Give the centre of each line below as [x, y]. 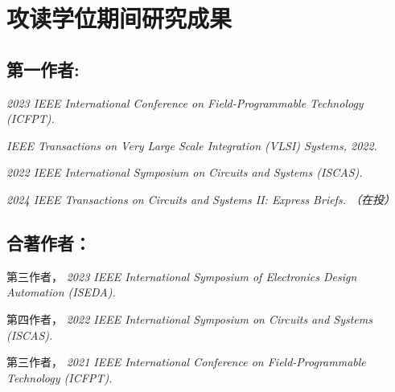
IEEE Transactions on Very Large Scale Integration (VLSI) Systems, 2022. [192, 145]
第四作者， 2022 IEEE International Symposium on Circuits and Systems [189, 318]
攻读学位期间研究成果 [119, 18]
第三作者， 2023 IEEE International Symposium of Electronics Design [182, 276]
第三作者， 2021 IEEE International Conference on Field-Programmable [186, 362]
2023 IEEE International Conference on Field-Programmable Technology [185, 102]
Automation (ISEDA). [61, 292]
